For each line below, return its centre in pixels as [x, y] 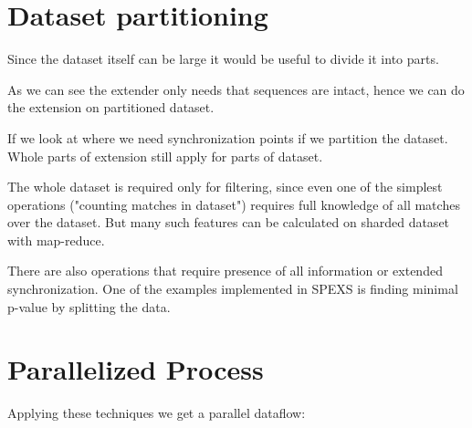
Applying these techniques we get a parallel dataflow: [157, 413]
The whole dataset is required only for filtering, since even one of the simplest [225, 187]
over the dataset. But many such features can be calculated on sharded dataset [229, 222]
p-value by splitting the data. [89, 306]
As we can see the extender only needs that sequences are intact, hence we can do [236, 89]
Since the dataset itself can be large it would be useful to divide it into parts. [223, 59]
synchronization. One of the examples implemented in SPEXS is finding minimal [233, 289]
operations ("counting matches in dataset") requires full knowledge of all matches [234, 204]
